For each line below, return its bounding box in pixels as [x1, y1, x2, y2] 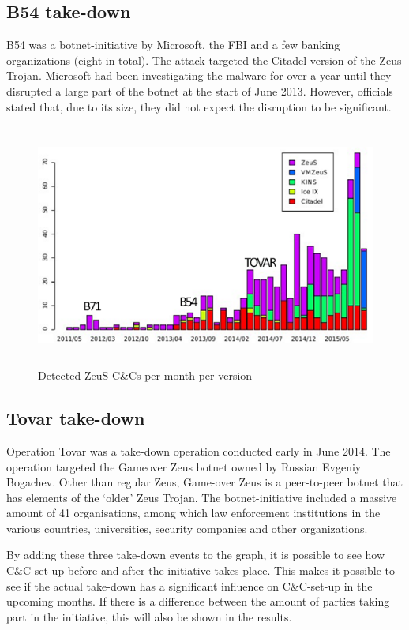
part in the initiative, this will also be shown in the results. [6, 608, 292, 624]
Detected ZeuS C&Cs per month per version [38, 367, 253, 384]
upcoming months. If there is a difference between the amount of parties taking [6, 593, 390, 609]
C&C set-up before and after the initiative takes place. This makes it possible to [6, 562, 396, 579]
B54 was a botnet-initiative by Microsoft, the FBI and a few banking [6, 36, 340, 53]
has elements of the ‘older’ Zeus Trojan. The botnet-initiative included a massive [6, 489, 397, 505]
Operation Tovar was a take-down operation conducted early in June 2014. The [6, 442, 391, 459]
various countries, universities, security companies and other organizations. [6, 519, 368, 536]
